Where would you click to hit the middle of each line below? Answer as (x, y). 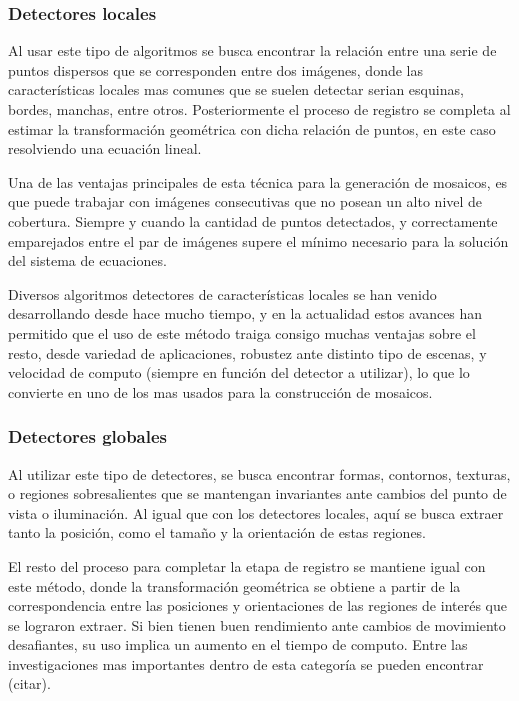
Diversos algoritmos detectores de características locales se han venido (222, 293)
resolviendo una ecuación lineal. (105, 148)
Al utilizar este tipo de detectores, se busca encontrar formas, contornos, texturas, (259, 473)
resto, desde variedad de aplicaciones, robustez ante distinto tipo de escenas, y (247, 352)
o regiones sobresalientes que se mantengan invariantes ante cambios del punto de (257, 493)
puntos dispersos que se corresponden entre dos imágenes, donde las (215, 69)
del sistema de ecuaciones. (87, 260)
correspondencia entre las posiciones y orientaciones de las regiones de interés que (257, 605)
